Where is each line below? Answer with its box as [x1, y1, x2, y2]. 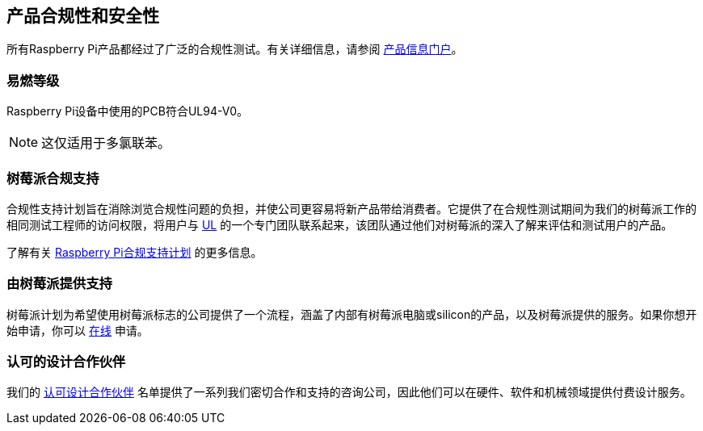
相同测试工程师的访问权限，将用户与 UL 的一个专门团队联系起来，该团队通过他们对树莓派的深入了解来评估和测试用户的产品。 [6, 217, 673, 232]
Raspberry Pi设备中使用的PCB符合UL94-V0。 [6, 104, 249, 119]
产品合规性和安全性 [6, 6, 159, 26]
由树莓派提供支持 [6, 275, 112, 292]
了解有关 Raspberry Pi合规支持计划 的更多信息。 [6, 245, 263, 259]
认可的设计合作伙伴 [6, 354, 126, 370]
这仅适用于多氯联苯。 [41, 135, 171, 152]
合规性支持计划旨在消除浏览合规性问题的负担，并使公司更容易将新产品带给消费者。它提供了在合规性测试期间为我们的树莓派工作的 [6, 201, 697, 215]
